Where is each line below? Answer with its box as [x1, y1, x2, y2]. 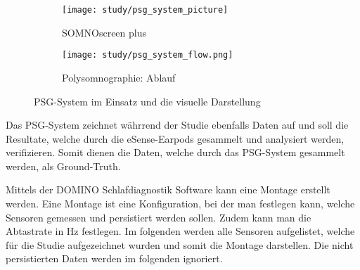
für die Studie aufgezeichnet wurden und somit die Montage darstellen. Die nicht [6, 237, 354, 252]
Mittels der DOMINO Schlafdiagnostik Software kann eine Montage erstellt [6, 182, 330, 197]
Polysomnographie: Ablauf [62, 70, 176, 84]
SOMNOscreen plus [62, 25, 146, 39]
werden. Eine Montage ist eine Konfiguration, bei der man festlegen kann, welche [6, 196, 355, 211]
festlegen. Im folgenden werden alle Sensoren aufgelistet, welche [82, 224, 355, 238]
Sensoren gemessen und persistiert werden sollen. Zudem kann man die [6, 210, 311, 224]
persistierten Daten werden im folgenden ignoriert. [6, 251, 223, 266]
